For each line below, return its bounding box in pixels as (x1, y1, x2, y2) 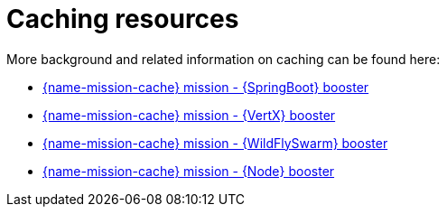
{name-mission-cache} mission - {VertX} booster (42, 107, 336, 123)
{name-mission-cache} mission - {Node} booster (42, 163, 335, 179)
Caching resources (6, 4, 239, 34)
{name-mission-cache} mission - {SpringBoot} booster (42, 79, 369, 95)
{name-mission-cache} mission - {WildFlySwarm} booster (42, 135, 388, 151)
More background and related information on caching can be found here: (6, 51, 441, 67)
